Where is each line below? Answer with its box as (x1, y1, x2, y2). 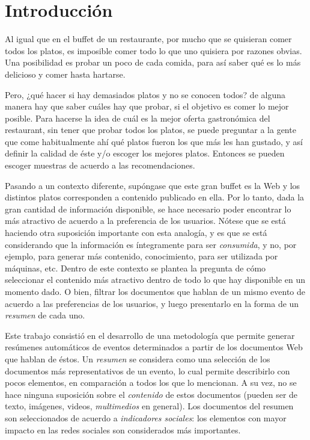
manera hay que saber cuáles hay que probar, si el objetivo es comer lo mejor (5, 100, 289, 113)
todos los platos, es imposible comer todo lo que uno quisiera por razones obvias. (5, 44, 302, 57)
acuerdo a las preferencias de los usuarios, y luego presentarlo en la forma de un (5, 297, 299, 309)
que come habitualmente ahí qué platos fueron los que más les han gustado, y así (5, 135, 303, 147)
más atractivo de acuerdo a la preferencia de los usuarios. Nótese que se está (5, 214, 286, 227)
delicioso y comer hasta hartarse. (5, 67, 126, 80)
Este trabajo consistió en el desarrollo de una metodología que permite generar (5, 329, 295, 341)
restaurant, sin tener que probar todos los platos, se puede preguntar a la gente (5, 123, 296, 136)
